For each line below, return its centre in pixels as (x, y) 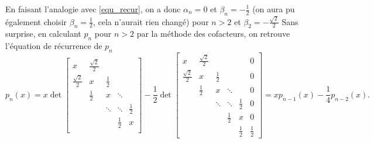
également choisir (36, 21)
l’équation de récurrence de (54, 46)
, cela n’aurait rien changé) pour (151, 21)
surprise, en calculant (43, 34)
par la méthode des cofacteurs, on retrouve (213, 34)
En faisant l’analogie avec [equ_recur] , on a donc (93, 9)
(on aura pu (274, 9)
